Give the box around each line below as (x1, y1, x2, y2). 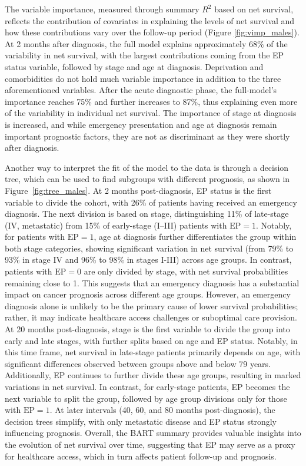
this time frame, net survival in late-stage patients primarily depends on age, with (5, 346, 301, 358)
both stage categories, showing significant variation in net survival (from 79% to (5, 242, 294, 254)
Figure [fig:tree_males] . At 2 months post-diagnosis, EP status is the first (5, 184, 272, 196)
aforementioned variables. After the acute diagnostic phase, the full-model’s (5, 84, 277, 96)
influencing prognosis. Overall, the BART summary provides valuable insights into (5, 427, 301, 439)
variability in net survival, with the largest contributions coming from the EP (5, 49, 284, 61)
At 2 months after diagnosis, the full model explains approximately (5, 37, 247, 49)
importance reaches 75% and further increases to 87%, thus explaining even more (5, 95, 298, 107)
